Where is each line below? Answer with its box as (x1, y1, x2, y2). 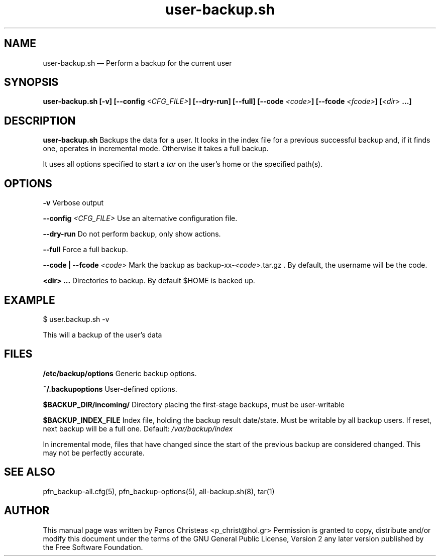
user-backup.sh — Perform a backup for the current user (43, 58, 232, 67)
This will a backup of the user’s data (43, 330, 162, 339)
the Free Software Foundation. (43, 542, 143, 551)
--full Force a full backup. (43, 245, 128, 254)
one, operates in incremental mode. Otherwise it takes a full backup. (43, 144, 269, 153)
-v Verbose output (43, 198, 104, 207)
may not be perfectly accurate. (43, 448, 145, 457)
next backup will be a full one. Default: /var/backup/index (43, 424, 233, 433)
